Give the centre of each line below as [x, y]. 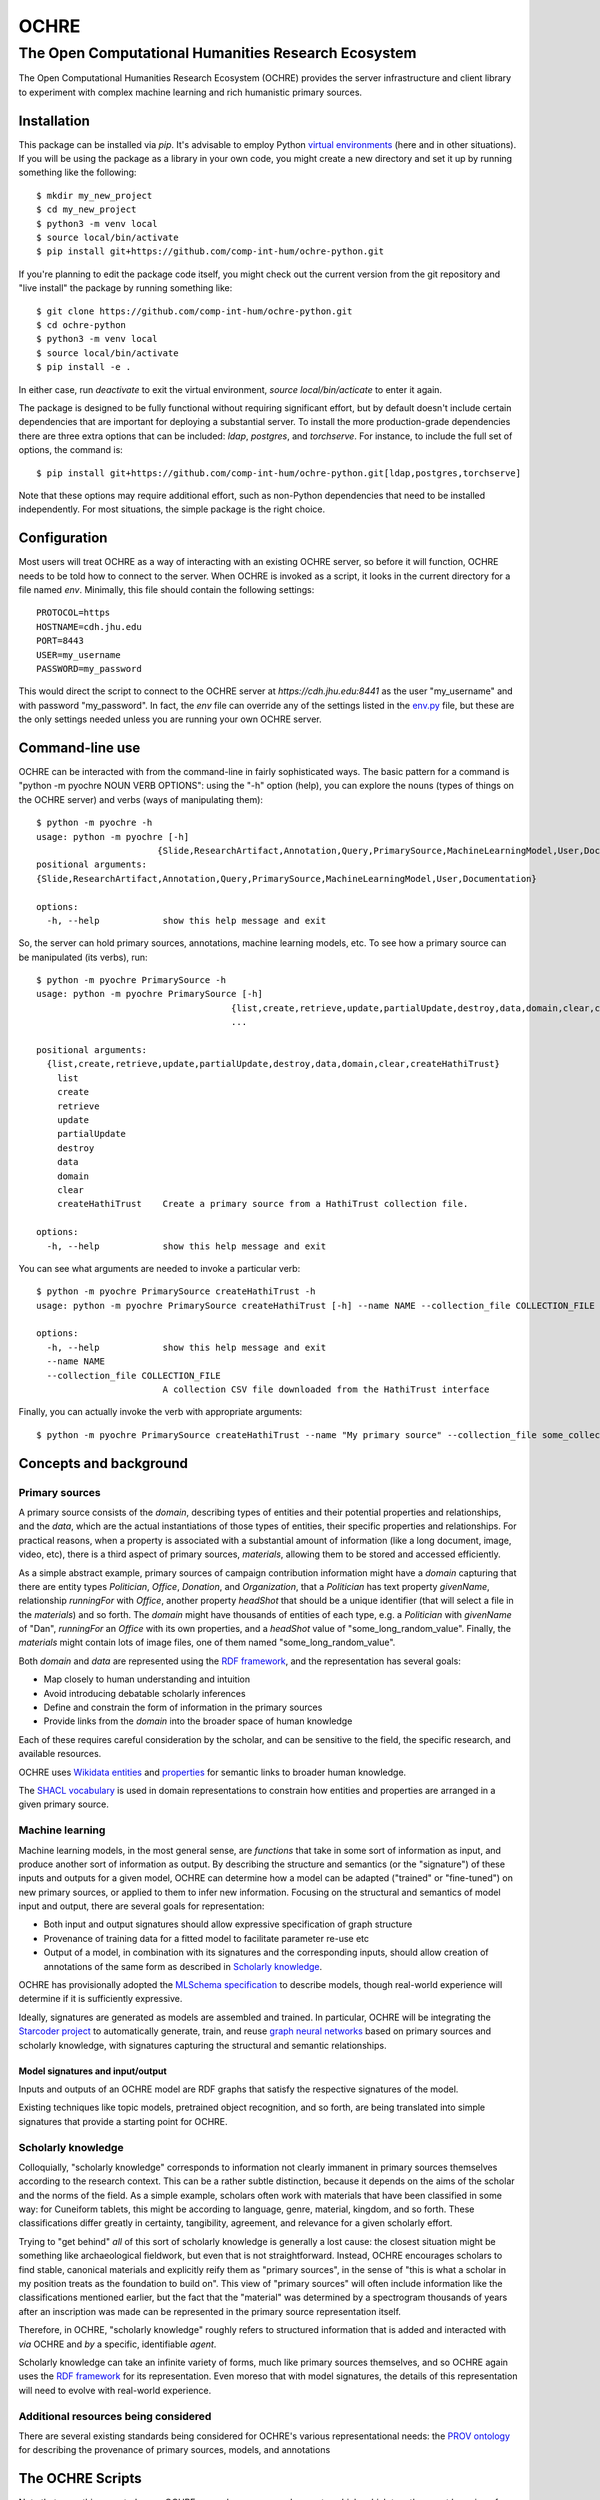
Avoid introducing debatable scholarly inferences [144, 1693]
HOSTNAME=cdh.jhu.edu [89, 626]
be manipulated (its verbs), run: [83, 957]
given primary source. [64, 1804]
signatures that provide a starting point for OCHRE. [123, 2121]
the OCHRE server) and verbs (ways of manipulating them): [141, 799]
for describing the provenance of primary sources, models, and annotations [174, 2450]
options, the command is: [71, 450]
